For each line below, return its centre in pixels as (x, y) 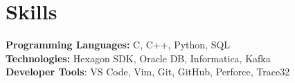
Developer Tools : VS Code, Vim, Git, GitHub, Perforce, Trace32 (148, 72)
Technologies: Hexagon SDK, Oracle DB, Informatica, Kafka (138, 58)
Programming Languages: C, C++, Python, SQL (118, 45)
